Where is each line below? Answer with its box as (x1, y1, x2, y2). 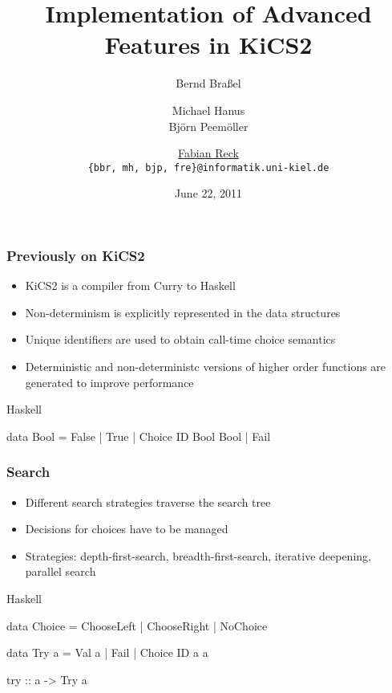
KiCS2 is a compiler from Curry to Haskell (25, 277, 236, 294)
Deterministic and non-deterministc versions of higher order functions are (25, 358, 386, 375)
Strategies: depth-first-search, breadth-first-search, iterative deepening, (25, 547, 371, 564)
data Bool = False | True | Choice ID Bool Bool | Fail (6, 427, 271, 444)
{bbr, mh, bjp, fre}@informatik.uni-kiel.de (87, 161, 329, 173)
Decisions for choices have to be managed (25, 520, 228, 537)
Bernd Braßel (176, 75, 241, 92)
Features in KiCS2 (104, 28, 313, 61)
